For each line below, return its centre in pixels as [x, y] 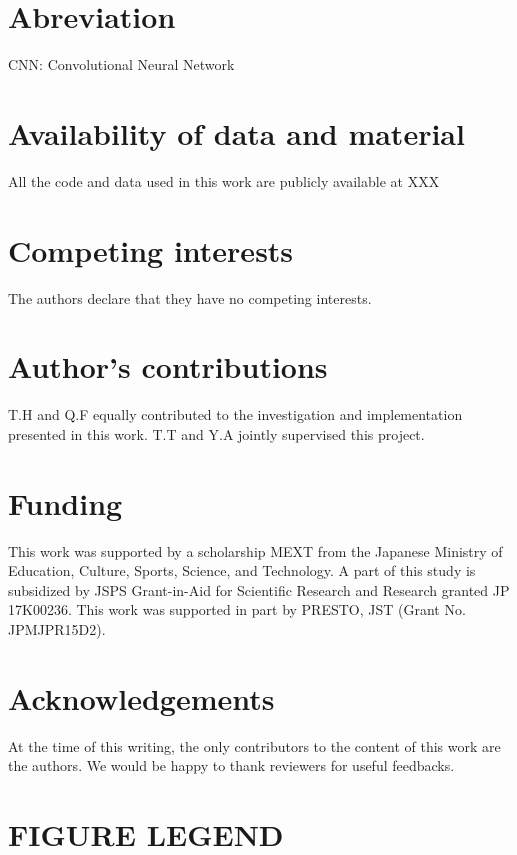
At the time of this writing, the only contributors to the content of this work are [254, 745]
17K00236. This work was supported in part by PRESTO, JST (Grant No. [237, 609]
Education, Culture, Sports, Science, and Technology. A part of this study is [242, 570]
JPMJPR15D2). [57, 628]
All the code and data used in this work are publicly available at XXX [224, 180]
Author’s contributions [168, 366]
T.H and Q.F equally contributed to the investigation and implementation [235, 414]
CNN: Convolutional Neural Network [121, 64]
